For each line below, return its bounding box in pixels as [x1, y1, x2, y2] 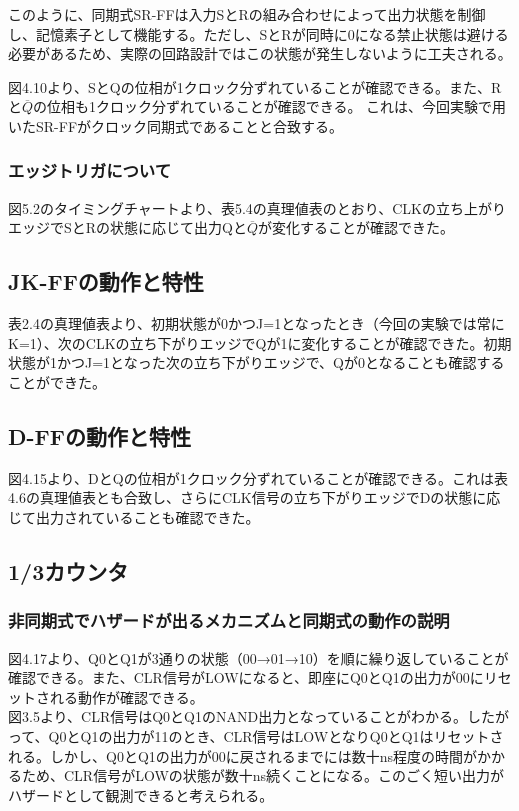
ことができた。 [8, 371, 106, 392]
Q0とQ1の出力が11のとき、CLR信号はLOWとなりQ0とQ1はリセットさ [48, 725, 504, 746]
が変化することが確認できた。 [258, 217, 455, 238]
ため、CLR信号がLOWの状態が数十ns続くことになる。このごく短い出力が [21, 765, 505, 786]
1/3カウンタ [8, 555, 129, 586]
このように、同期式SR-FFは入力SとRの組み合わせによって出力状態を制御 [8, 4, 486, 24]
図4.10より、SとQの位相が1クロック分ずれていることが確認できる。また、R [8, 76, 502, 97]
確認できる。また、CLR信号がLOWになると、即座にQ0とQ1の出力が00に [8, 667, 484, 688]
